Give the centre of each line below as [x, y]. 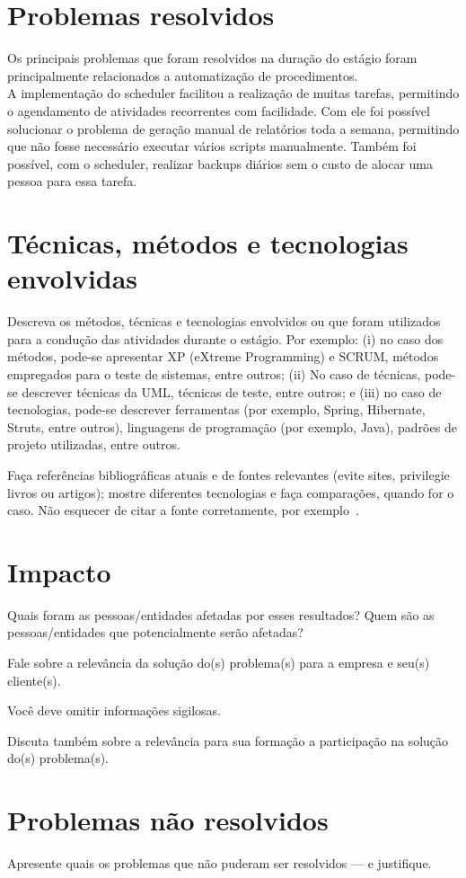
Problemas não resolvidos [168, 820]
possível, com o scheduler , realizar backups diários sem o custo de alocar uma [220, 163]
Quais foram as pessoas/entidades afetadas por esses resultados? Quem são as [221, 614]
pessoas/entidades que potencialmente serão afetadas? [155, 632]
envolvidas [73, 278]
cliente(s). [34, 680]
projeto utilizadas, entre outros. [94, 444]
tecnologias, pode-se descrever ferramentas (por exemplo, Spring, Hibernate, [216, 409]
